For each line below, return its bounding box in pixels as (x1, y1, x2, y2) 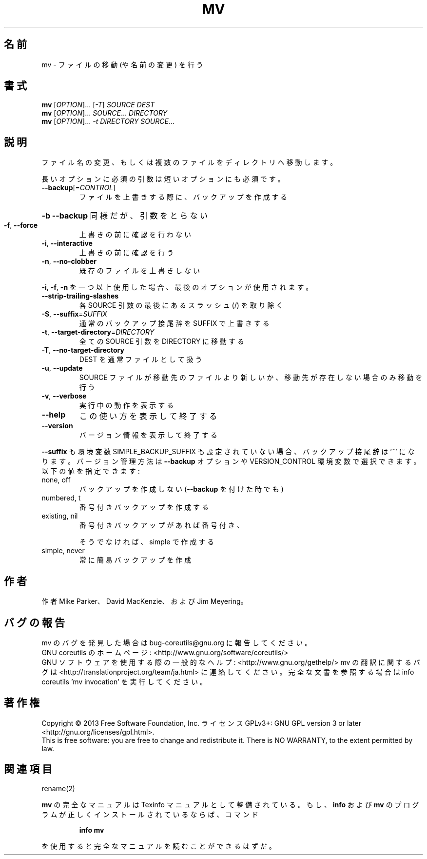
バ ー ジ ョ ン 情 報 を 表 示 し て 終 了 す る (79, 431, 217, 439)
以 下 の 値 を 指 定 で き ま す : (41, 467, 140, 476)
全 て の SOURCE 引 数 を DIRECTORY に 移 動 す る (79, 337, 244, 346)
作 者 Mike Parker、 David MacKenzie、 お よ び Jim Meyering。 (41, 597, 248, 606)
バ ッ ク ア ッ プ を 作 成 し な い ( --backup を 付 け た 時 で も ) (79, 485, 284, 494)
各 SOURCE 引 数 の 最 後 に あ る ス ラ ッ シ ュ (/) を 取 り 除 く (79, 301, 283, 310)
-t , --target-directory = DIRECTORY (41, 328, 155, 337)
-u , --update (41, 364, 83, 373)
